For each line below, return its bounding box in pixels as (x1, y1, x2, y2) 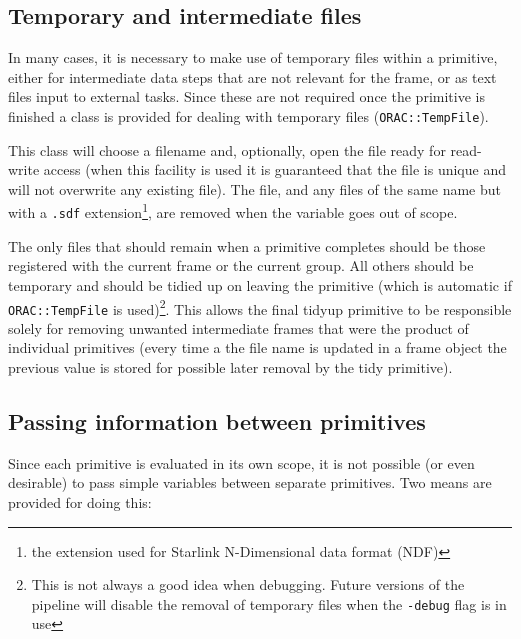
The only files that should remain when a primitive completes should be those (8, 235, 486, 256)
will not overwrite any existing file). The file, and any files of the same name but (8, 178, 502, 199)
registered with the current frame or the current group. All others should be (8, 255, 474, 276)
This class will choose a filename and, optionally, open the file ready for (8, 139, 446, 160)
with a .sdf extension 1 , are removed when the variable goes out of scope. (8, 199, 458, 223)
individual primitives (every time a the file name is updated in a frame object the (8, 337, 507, 358)
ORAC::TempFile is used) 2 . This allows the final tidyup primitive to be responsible (8, 295, 512, 319)
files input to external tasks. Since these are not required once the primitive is (8, 86, 485, 107)
